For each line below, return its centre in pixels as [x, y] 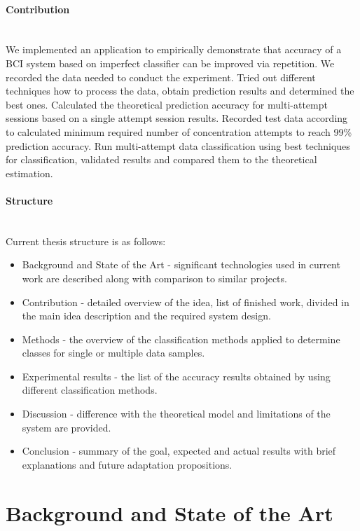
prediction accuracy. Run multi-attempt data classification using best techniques [178, 145]
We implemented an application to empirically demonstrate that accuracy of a [174, 49]
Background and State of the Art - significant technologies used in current [181, 264]
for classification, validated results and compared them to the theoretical [161, 159]
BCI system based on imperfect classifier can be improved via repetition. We [170, 63]
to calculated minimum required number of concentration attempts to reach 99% [179, 131]
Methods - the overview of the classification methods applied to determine [181, 339]
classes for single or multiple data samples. [113, 353]
